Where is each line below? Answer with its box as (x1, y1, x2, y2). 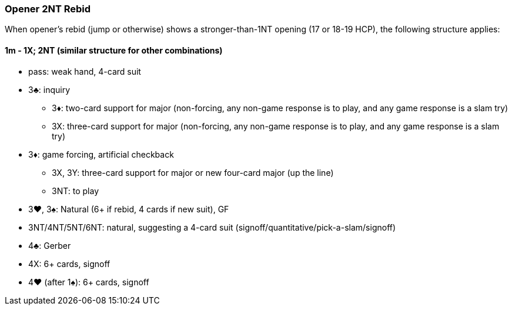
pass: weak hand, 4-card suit (28, 66, 141, 76)
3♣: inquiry (28, 84, 71, 95)
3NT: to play (52, 185, 99, 196)
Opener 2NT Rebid (5, 3, 91, 15)
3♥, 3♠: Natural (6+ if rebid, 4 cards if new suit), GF (28, 204, 229, 214)
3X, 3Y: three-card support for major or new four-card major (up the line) (52, 167, 334, 178)
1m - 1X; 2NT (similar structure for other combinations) (5, 45, 223, 55)
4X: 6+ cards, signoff (28, 258, 111, 269)
